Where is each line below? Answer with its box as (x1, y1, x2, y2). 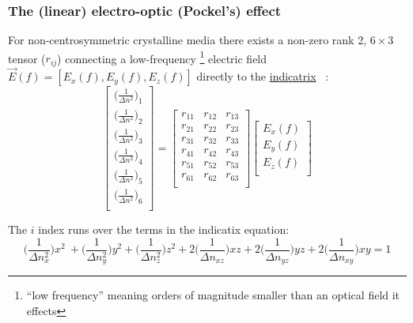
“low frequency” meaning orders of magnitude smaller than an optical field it (26, 287, 400, 303)
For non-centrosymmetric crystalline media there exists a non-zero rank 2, (8, 32, 367, 48)
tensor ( (8, 50, 46, 66)
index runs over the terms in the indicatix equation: (38, 221, 290, 238)
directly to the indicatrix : (196, 68, 329, 85)
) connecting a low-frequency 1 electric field (57, 47, 267, 66)
